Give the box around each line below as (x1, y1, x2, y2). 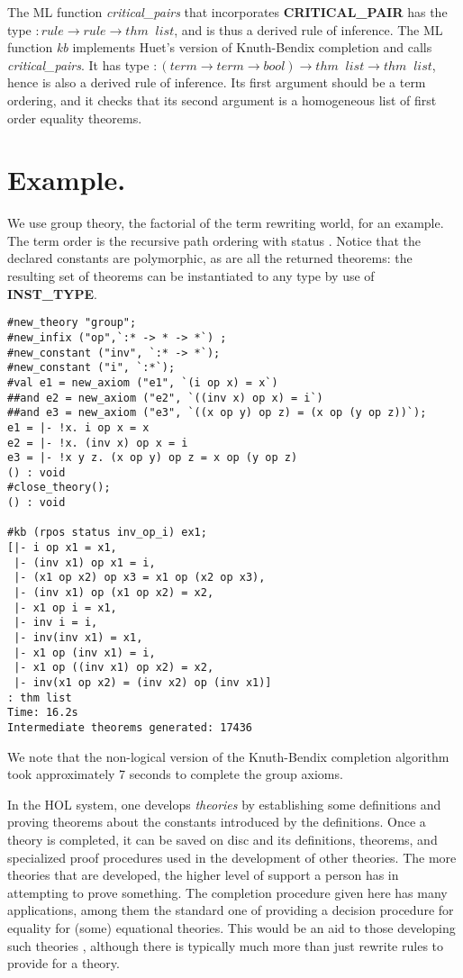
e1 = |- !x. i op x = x (7, 421, 150, 434)
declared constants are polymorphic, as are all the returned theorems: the (7, 249, 413, 267)
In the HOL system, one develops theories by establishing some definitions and (7, 794, 441, 813)
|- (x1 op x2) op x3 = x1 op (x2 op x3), (14, 571, 266, 584)
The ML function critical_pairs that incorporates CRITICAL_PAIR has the (7, 3, 448, 21)
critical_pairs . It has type (7, 55, 150, 74)
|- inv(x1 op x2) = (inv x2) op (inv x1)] (14, 676, 272, 689)
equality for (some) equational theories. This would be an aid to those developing (7, 918, 456, 937)
